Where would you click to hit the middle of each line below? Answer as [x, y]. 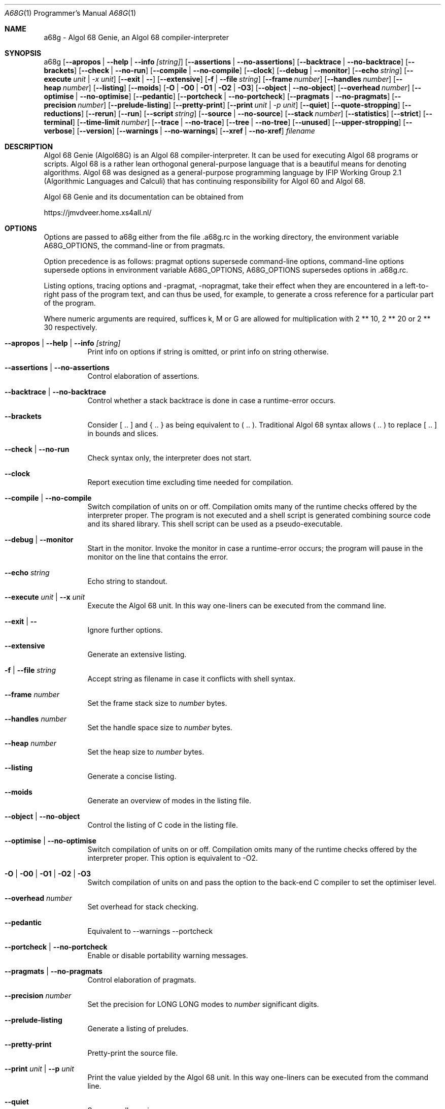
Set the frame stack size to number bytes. [157, 703]
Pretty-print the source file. [133, 1053]
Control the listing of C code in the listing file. [163, 825]
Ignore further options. [125, 630]
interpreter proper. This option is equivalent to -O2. [173, 858]
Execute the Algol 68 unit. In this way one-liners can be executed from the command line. [237, 606]
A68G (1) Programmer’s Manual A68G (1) [71, 13]
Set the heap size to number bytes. [146, 752]
